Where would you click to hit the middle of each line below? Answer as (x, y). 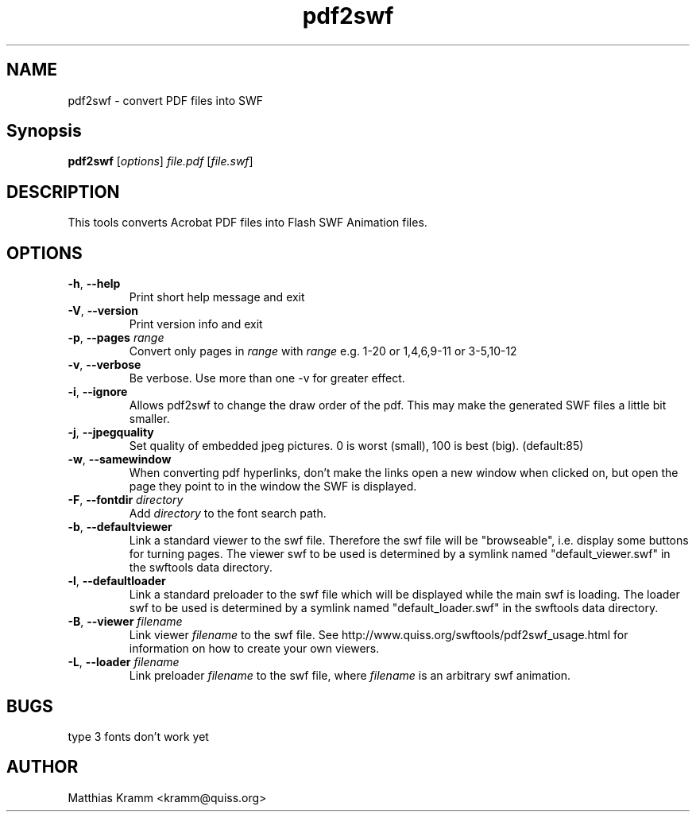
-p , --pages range (116, 338)
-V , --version (103, 311)
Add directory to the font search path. (228, 514)
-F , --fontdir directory (126, 500)
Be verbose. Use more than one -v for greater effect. (267, 378)
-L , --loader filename (124, 662)
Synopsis (44, 131)
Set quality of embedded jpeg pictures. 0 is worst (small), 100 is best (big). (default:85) (356, 446)
